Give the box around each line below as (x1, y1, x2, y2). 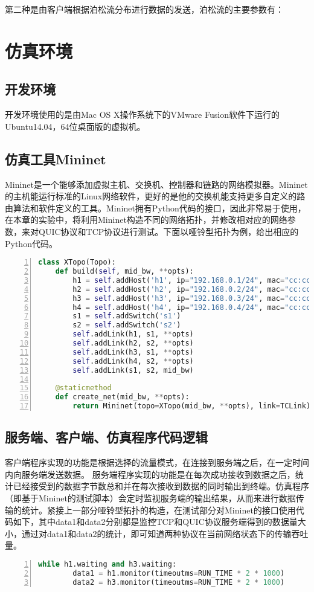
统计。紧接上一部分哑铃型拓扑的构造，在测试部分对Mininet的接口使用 (21, 503, 296, 516)
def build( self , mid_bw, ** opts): (55, 267, 194, 275)
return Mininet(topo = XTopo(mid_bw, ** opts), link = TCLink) (72, 402, 311, 411)
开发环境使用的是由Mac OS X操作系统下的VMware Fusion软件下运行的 (5, 108, 280, 121)
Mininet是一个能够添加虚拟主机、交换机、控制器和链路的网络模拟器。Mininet (5, 178, 308, 190)
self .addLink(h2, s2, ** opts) (72, 339, 194, 347)
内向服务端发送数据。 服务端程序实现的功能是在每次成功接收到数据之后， (5, 468, 295, 480)
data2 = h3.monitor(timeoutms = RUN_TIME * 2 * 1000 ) (72, 578, 285, 587)
